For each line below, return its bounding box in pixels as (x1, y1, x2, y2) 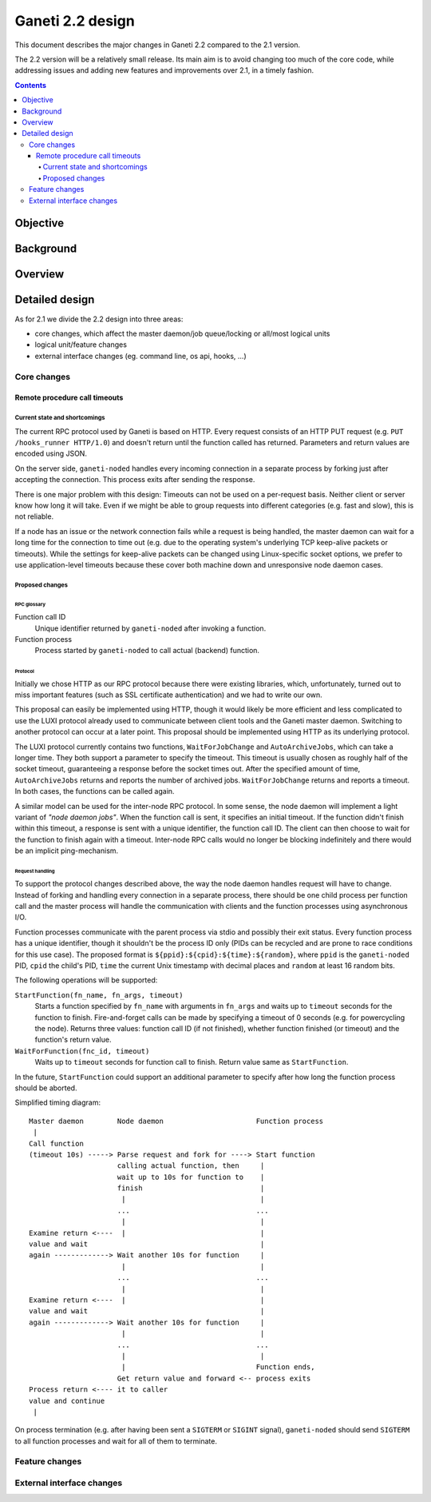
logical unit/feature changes (34, 340, 128, 349)
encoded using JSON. (14, 448, 88, 459)
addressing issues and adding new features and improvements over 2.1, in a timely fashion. (14, 66, 314, 75)
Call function (29, 1139, 84, 1148)
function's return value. (34, 1035, 112, 1045)
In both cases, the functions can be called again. (14, 787, 175, 796)
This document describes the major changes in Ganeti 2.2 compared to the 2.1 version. (14, 40, 301, 50)
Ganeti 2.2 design (14, 12, 135, 30)
